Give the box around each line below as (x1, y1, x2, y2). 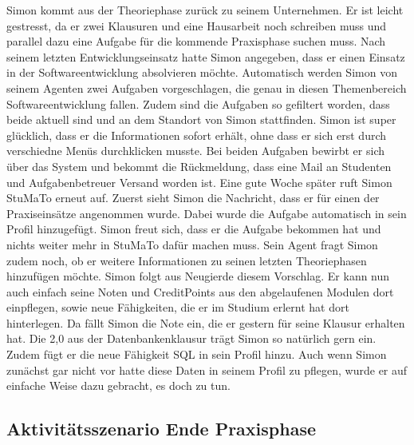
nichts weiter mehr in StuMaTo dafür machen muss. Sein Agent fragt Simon (6, 236, 378, 252)
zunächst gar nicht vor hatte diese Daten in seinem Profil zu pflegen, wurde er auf (6, 361, 408, 378)
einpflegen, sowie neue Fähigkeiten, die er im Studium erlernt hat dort (6, 299, 349, 316)
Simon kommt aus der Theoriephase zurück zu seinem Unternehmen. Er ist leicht (6, 2, 404, 18)
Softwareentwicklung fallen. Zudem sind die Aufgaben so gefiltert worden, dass (6, 95, 390, 112)
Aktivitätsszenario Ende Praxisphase (6, 416, 317, 441)
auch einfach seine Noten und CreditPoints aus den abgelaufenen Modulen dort (6, 283, 394, 300)
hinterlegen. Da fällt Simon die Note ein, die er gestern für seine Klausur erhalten (6, 314, 405, 331)
